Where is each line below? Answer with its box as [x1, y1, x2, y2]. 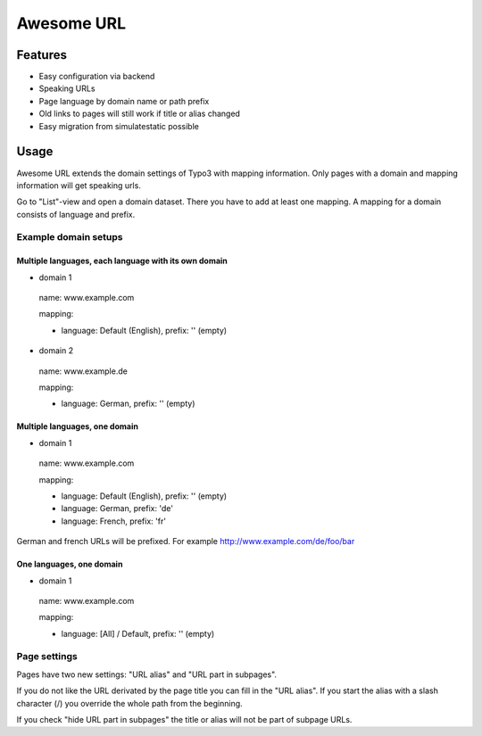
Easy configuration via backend [38, 71, 155, 82]
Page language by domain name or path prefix [38, 95, 210, 106]
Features [16, 47, 67, 62]
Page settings [16, 650, 78, 663]
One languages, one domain [16, 558, 123, 570]
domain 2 [38, 345, 74, 356]
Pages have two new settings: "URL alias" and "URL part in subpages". [16, 669, 277, 680]
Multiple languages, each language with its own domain [16, 255, 228, 267]
